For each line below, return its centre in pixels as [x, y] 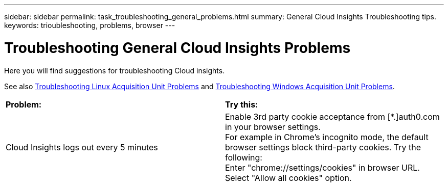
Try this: [242, 104]
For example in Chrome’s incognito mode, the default [327, 137]
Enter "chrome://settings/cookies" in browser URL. [322, 167]
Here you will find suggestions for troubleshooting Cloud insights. [115, 70]
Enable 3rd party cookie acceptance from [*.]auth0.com [332, 116]
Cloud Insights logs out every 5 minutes [82, 147]
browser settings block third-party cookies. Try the [323, 147]
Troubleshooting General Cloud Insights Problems [177, 48]
